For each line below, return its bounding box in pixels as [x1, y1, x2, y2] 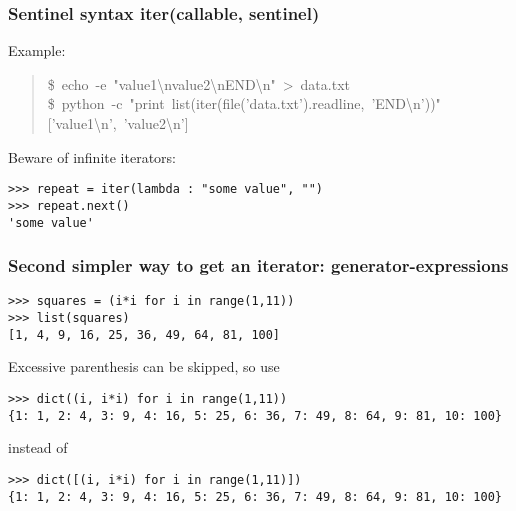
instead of [8, 437, 68, 458]
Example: [8, 40, 66, 61]
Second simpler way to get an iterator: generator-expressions [8, 253, 509, 278]
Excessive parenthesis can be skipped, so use [8, 356, 280, 377]
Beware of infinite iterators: [8, 146, 176, 167]
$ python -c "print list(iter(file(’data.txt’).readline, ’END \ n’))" [47, 93, 441, 114]
